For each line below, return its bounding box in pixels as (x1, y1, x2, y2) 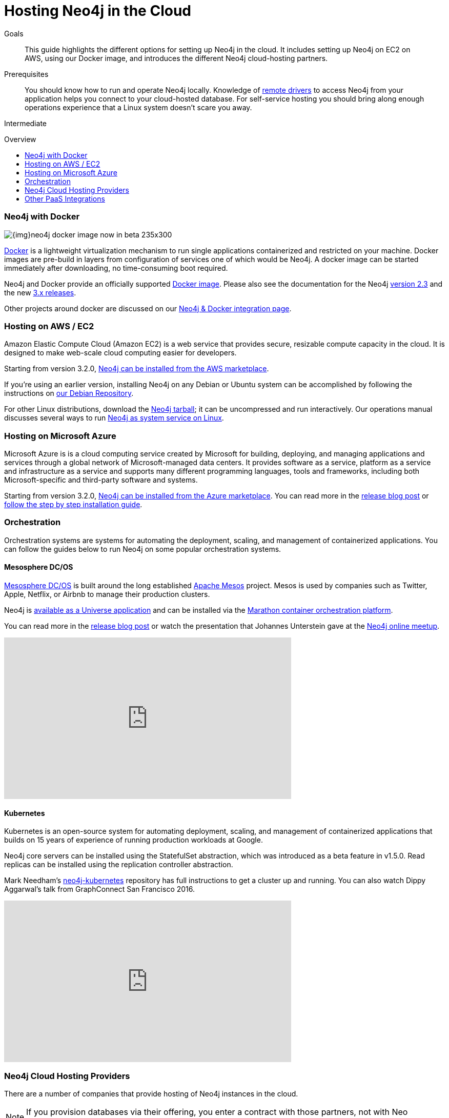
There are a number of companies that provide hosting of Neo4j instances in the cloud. (4, 1089, 298, 1098)
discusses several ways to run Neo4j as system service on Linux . (4, 413, 224, 423)
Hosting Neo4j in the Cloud (4, 2, 191, 19)
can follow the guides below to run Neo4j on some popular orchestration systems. (4, 544, 281, 553)
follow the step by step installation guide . (4, 500, 142, 509)
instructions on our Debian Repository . (4, 389, 134, 398)
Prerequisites (4, 69, 49, 78)
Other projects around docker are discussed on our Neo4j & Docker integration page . (4, 304, 292, 313)
